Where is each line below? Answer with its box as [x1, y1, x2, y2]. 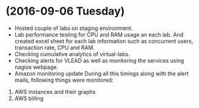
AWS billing [14, 95, 44, 102]
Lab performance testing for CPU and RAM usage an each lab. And [14, 31, 184, 38]
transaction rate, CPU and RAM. [14, 44, 95, 51]
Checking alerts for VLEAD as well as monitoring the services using [14, 57, 184, 64]
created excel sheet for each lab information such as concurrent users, [14, 37, 194, 45]
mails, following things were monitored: [14, 76, 114, 84]
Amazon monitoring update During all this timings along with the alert [14, 70, 189, 77]
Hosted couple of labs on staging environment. [14, 24, 133, 32]
